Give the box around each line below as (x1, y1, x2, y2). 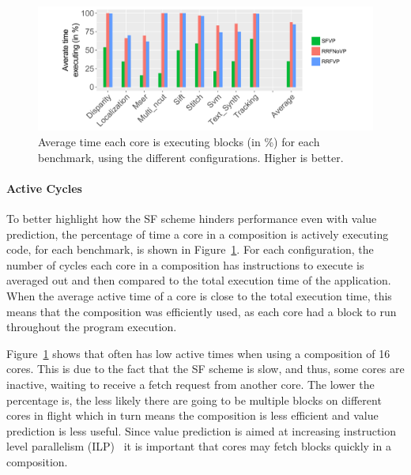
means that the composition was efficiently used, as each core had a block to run (6, 303, 397, 319)
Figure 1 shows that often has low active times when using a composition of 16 (6, 345, 390, 361)
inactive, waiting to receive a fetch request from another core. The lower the (6, 376, 375, 392)
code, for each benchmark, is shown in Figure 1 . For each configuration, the (6, 241, 374, 258)
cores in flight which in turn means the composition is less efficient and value (6, 407, 379, 424)
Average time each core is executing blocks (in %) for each (38, 134, 320, 150)
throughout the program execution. (6, 319, 177, 335)
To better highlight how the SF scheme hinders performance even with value (6, 210, 377, 227)
